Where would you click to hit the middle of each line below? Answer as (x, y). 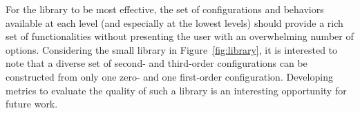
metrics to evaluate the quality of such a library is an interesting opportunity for (176, 90)
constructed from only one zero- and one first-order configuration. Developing (169, 76)
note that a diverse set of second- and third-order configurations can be (157, 63)
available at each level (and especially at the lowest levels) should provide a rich (174, 22)
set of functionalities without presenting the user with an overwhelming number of (180, 36)
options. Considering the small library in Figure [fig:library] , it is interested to (172, 49)
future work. (32, 104)
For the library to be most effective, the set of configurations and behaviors (165, 9)
